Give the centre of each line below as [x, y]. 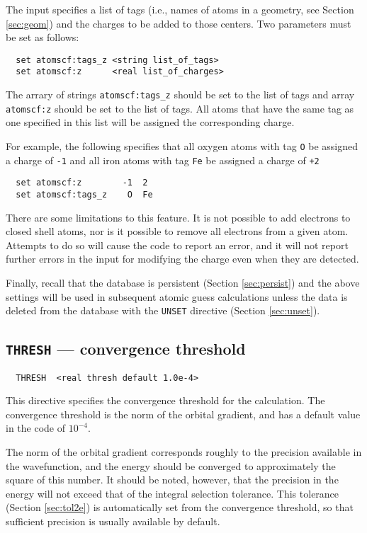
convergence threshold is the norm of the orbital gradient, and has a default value [183, 414]
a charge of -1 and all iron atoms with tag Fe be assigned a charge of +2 [163, 160]
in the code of [35, 428]
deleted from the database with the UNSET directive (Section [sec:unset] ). [163, 310]
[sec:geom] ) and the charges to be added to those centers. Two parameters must [179, 23]
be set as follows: [43, 37]
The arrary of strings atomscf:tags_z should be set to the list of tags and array [180, 94]
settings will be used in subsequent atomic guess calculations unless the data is [177, 296]
